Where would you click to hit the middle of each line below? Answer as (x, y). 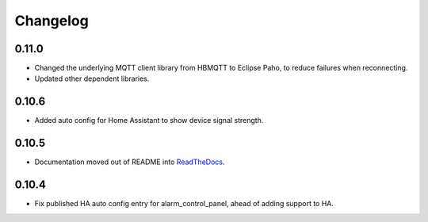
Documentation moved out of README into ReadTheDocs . (130, 162)
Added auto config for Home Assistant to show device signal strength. (149, 121)
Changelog (52, 21)
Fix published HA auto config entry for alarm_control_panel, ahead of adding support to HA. (184, 204)
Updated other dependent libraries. (92, 78)
